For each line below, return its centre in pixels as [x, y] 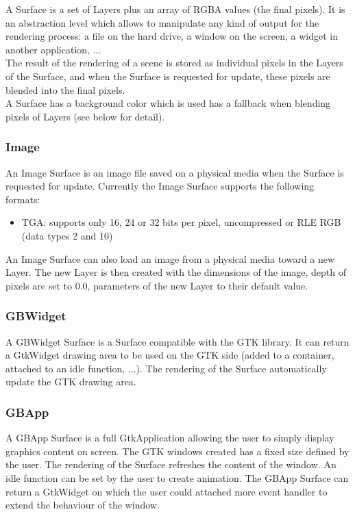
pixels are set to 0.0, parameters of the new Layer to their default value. [157, 285]
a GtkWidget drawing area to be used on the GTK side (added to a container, [170, 355]
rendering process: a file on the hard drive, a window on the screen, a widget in [172, 36]
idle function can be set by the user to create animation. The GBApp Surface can [177, 477]
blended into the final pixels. [65, 89]
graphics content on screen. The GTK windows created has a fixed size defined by [177, 451]
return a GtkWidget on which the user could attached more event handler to [167, 491]
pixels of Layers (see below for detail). [85, 116]
